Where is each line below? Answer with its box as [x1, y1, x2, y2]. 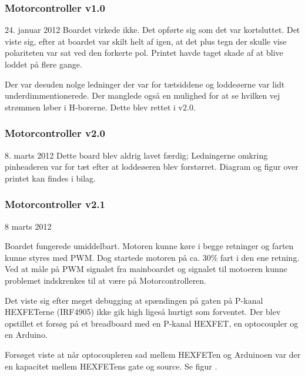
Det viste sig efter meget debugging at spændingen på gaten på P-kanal [5, 294, 263, 306]
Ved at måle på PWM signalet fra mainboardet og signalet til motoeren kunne [5, 263, 287, 275]
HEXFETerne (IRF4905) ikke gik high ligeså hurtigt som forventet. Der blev [5, 305, 281, 318]
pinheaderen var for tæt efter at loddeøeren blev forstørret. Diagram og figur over [5, 160, 299, 173]
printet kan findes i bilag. [5, 172, 96, 184]
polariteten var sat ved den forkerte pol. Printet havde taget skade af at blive [5, 46, 283, 59]
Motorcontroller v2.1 [5, 197, 105, 211]
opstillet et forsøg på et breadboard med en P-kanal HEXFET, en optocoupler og [5, 317, 299, 329]
